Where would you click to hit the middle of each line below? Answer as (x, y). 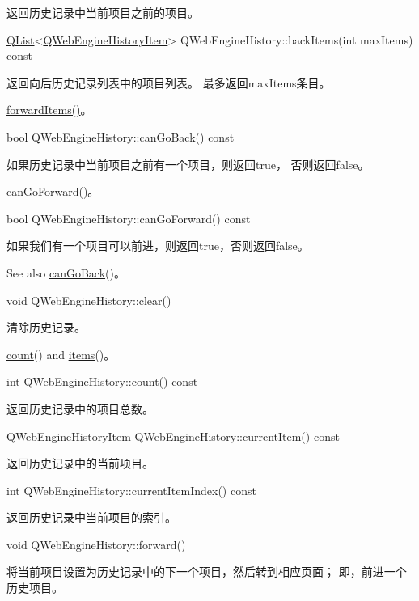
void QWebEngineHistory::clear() (89, 300)
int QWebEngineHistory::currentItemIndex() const (131, 490)
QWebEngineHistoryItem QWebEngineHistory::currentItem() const (173, 436)
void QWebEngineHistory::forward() (96, 544)
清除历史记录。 (46, 327)
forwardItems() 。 (49, 110)
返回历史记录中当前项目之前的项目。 (103, 12)
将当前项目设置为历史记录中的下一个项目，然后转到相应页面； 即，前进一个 (207, 571)
